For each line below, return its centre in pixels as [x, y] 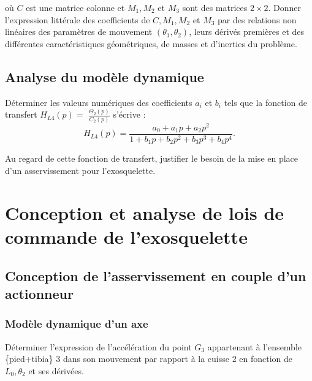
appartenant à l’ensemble [255, 346]
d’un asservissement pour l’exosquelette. [80, 170]
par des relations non [257, 19]
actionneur [39, 293]
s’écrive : [129, 114]
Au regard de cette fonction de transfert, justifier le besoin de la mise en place [152, 158]
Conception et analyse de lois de [145, 212]
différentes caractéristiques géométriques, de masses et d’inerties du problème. [151, 43]
